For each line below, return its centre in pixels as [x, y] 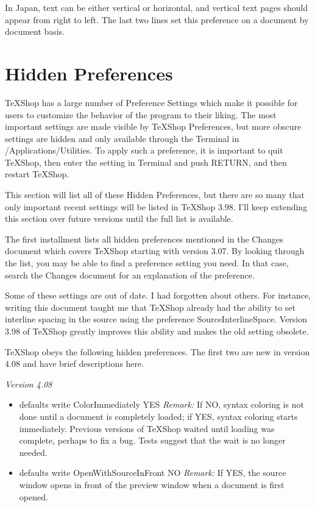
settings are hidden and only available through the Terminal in [122, 138]
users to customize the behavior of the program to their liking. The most [141, 114]
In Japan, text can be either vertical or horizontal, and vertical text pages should [157, 7]
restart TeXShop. [37, 174]
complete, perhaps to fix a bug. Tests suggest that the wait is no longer [152, 440]
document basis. [35, 31]
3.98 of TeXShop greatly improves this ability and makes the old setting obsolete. [157, 331]
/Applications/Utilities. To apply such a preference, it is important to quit [144, 150]
